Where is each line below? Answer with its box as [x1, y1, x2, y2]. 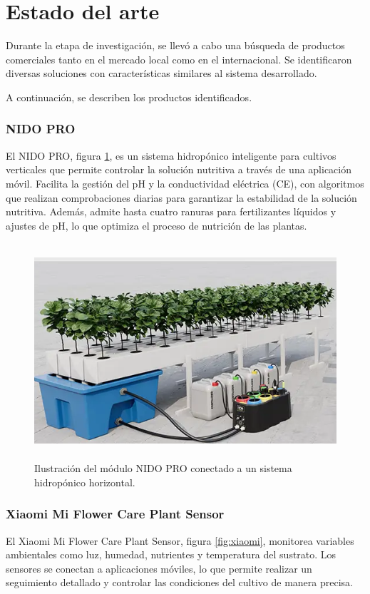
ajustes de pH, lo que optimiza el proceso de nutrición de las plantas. [6, 217, 307, 232]
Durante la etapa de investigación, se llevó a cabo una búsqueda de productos [6, 38, 345, 53]
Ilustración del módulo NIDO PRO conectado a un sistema [34, 461, 292, 476]
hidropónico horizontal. [34, 474, 135, 489]
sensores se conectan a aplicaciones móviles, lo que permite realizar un [6, 560, 312, 575]
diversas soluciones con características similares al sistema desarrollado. [6, 66, 317, 81]
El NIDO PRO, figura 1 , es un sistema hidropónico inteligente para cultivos [6, 148, 336, 163]
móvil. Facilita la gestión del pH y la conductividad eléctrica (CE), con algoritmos [6, 175, 364, 190]
